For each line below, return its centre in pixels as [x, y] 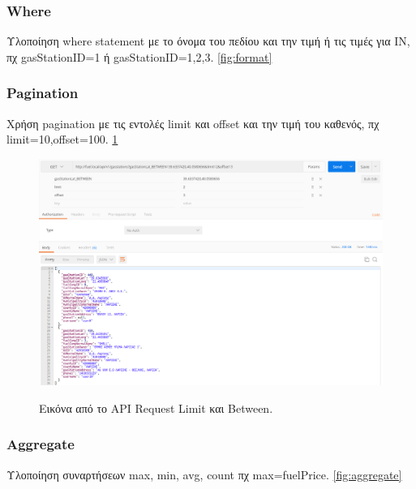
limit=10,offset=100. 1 [62, 139]
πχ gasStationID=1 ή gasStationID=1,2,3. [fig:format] [139, 56]
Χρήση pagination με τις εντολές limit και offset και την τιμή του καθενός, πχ [193, 123]
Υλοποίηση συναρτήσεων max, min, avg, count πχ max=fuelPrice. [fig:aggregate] [204, 474]
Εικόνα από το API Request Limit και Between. [156, 407]
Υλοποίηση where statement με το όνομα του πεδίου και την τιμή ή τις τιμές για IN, [208, 41]
